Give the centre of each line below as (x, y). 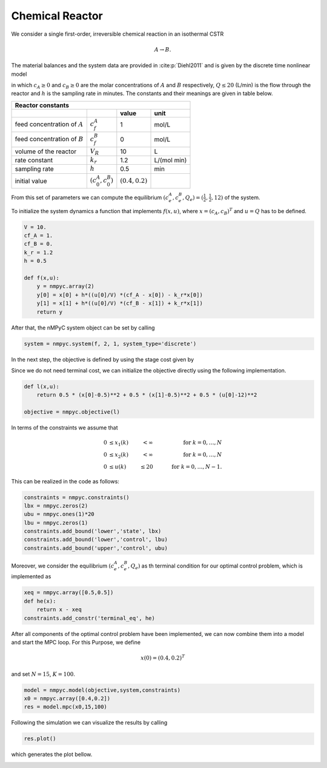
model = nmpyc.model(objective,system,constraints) (102, 690)
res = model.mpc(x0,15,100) (65, 707)
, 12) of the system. (236, 197)
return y (50, 312)
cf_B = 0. (38, 244)
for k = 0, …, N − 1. (197, 467)
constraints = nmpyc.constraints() (77, 497)
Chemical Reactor (57, 16)
